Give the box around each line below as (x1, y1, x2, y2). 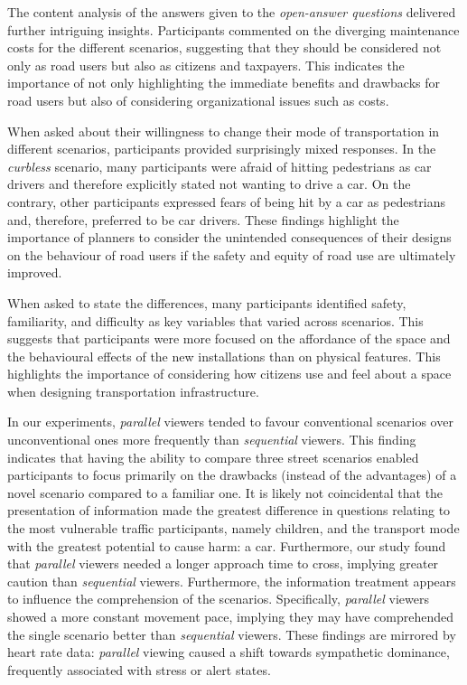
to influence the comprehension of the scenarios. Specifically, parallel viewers (7, 589, 429, 608)
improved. (7, 263, 62, 282)
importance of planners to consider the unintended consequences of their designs (7, 228, 452, 247)
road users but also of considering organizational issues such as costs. (7, 90, 389, 109)
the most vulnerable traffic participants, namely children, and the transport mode (7, 519, 460, 538)
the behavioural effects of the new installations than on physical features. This (7, 346, 441, 365)
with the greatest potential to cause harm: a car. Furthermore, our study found (7, 536, 446, 555)
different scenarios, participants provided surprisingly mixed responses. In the (7, 139, 436, 158)
